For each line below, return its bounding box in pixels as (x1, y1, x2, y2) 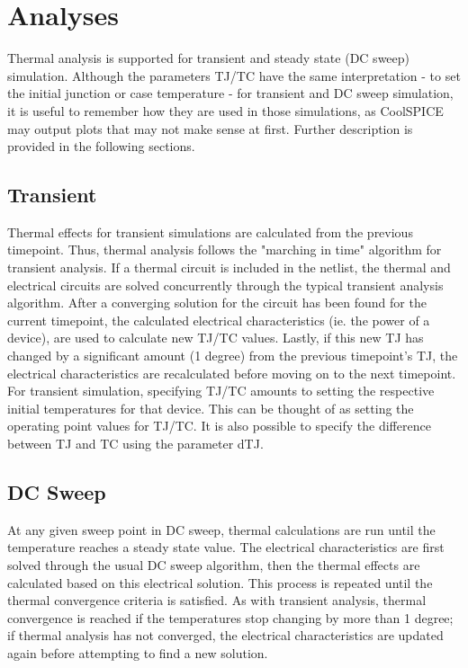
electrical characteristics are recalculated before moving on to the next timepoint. (7, 363, 456, 382)
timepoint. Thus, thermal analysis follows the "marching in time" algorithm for (7, 240, 442, 259)
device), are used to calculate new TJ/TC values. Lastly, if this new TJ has (7, 328, 424, 347)
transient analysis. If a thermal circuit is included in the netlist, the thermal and (7, 258, 451, 277)
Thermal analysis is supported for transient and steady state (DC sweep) (7, 49, 410, 67)
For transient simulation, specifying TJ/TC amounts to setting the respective (7, 381, 435, 400)
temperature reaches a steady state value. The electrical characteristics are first (7, 538, 445, 557)
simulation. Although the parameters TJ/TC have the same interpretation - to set (7, 66, 461, 85)
